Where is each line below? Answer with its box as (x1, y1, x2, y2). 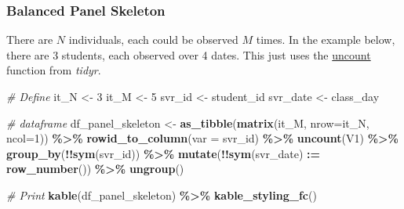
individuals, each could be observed (68, 31, 238, 48)
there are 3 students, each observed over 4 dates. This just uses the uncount (6, 46, 371, 63)
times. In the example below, (256, 31, 395, 48)
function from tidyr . (6, 62, 101, 78)
